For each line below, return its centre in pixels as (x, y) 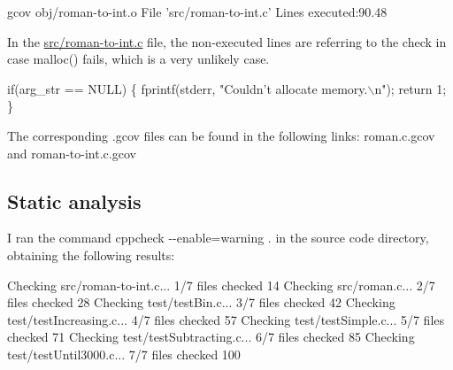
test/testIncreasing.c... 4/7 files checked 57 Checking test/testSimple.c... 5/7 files (226, 319)
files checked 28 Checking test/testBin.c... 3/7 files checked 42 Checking (201, 302)
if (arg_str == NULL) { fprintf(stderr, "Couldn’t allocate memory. (188, 88)
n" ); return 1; (411, 88)
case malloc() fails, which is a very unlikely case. (138, 59)
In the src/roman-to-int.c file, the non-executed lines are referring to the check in (227, 41)
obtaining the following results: (91, 254)
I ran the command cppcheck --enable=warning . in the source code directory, (218, 238)
